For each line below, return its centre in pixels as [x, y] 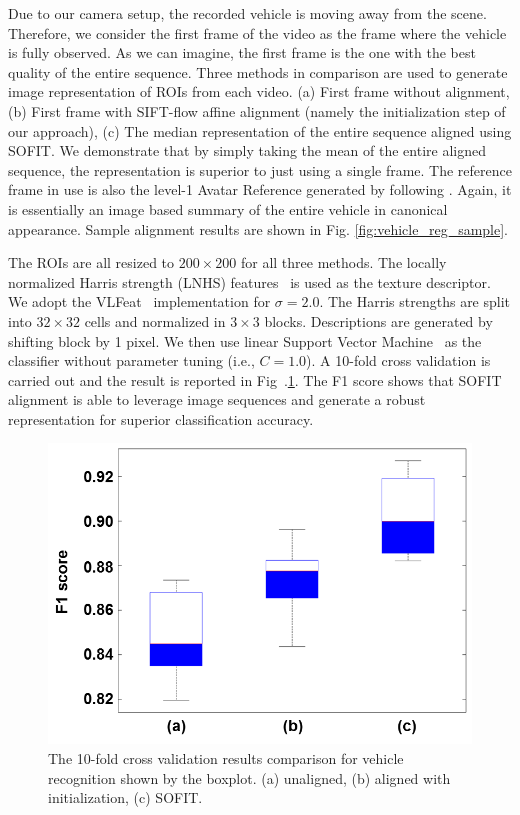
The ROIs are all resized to [91, 262]
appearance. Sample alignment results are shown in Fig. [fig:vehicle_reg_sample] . [258, 228]
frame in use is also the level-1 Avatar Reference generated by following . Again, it [260, 189]
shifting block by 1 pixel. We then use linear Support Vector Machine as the [245, 340]
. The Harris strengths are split [415, 301]
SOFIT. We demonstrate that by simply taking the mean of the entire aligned [247, 150]
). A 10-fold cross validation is [398, 360]
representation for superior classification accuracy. [161, 418]
